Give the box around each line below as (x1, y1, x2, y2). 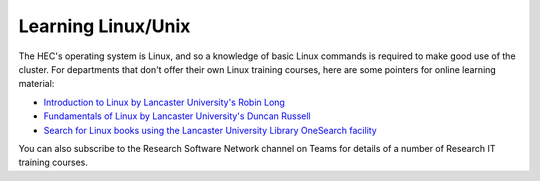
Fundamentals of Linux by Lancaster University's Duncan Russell (43, 110, 312, 122)
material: (18, 78, 55, 90)
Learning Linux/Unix (18, 15, 191, 37)
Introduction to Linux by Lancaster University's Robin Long (43, 96, 285, 108)
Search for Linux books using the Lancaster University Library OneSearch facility (43, 124, 377, 136)
